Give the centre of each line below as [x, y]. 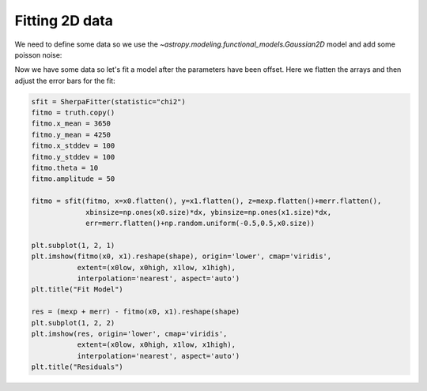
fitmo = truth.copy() [73, 113]
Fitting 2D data [64, 21]
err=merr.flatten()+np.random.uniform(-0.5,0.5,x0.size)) [200, 223]
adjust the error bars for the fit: [65, 81]
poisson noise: [38, 55]
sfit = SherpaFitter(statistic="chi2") [108, 102]
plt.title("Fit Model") [77, 289]
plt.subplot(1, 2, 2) [73, 323]
